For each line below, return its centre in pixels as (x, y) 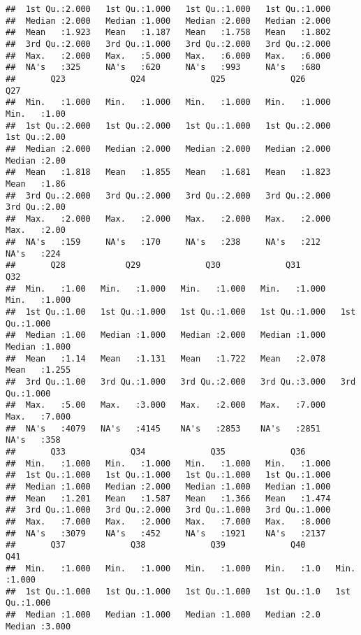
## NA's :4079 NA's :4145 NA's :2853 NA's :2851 (163, 428)
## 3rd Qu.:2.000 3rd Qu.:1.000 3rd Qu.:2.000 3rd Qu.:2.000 (168, 44)
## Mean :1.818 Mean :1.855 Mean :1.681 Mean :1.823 (168, 172)
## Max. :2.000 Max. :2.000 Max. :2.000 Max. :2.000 (168, 219)
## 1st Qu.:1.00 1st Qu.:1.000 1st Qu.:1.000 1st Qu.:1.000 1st (181, 312)
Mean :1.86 (36, 184)
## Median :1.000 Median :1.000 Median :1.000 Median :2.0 (163, 615)
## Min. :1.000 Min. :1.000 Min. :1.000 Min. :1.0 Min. (181, 568)
